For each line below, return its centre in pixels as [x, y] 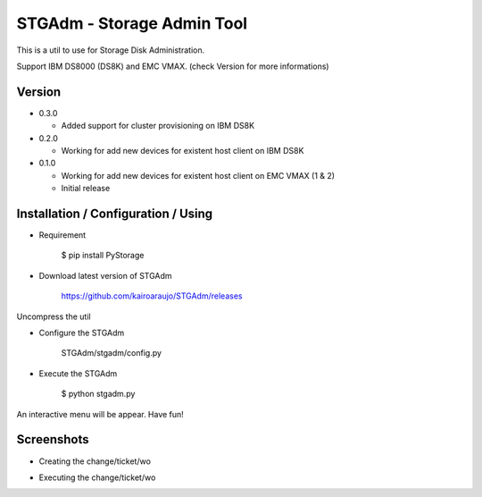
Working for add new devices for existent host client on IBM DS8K [183, 151]
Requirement [62, 235]
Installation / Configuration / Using [115, 214]
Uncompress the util [54, 316]
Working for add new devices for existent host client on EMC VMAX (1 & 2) [198, 175]
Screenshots [53, 439]
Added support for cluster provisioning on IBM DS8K [158, 126]
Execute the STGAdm [78, 373]
